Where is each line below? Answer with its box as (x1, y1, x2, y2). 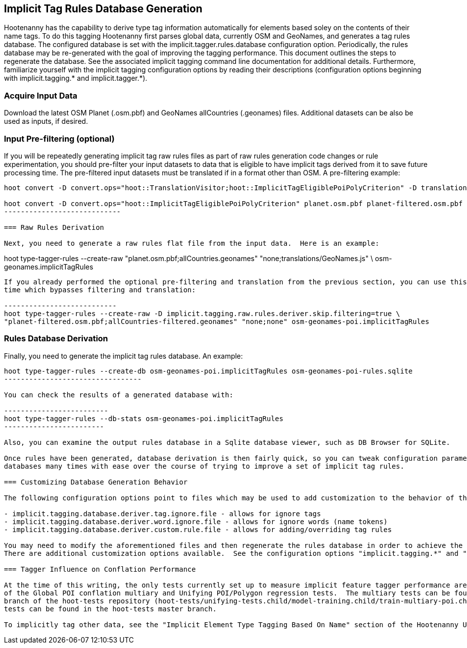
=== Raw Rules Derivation (4, 223, 104, 231)
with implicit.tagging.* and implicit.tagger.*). (4, 74, 147, 83)
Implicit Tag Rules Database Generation (4, 2, 202, 15)
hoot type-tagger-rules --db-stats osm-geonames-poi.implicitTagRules (4, 414, 283, 423)
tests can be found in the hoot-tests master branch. (4, 604, 217, 613)
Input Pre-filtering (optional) (4, 133, 115, 144)
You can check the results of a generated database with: (4, 390, 233, 399)
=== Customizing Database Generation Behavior (4, 478, 187, 486)
